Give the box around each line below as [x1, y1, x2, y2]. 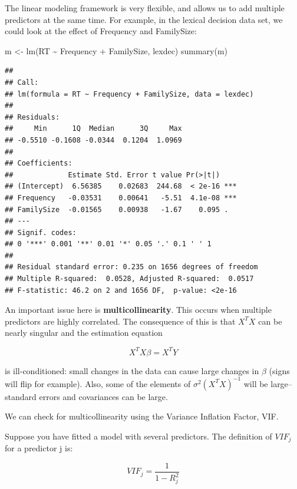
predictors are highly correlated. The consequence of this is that [5, 315, 236, 327]
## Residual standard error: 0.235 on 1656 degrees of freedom [5, 263, 258, 272]
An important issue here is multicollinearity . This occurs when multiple [5, 303, 272, 316]
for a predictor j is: [5, 442, 73, 454]
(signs [269, 364, 290, 376]
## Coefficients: [5, 159, 72, 168]
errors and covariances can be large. [39, 390, 168, 402]
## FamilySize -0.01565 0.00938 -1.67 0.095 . [5, 205, 229, 214]
